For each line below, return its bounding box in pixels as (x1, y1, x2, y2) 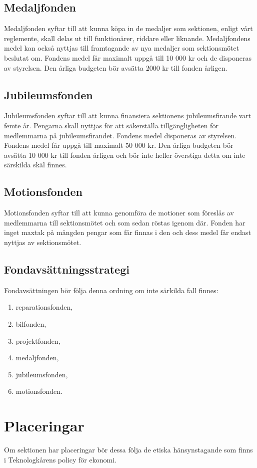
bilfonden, (15, 318, 46, 329)
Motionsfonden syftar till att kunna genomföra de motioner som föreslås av (4, 207, 234, 218)
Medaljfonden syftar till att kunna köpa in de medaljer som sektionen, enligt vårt (4, 23, 253, 34)
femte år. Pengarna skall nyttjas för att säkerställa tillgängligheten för (4, 120, 218, 130)
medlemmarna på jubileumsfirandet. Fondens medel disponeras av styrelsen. (4, 130, 237, 140)
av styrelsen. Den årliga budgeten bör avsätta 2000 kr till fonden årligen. (4, 62, 227, 73)
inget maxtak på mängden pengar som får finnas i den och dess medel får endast (4, 227, 251, 238)
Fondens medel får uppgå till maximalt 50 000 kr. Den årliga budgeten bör (4, 140, 233, 150)
